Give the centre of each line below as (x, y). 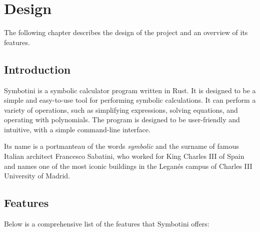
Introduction (37, 69)
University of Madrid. (37, 176)
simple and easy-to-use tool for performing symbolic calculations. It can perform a (130, 100)
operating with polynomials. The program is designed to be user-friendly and (122, 120)
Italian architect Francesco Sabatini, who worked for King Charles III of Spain (124, 156)
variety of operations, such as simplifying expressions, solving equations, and (121, 109)
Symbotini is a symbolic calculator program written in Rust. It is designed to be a (130, 90)
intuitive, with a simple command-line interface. (77, 129)
